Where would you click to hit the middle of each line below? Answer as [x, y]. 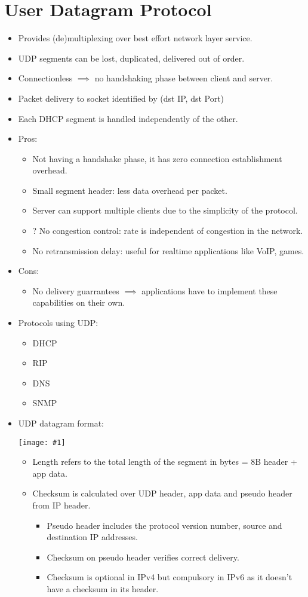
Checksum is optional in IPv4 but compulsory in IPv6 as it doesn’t [170, 577]
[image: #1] [42, 442]
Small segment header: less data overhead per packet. [130, 190]
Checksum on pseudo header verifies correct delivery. [143, 557]
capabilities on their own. [79, 302]
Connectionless [45, 78]
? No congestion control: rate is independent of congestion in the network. [168, 231]
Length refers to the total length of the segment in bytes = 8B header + [165, 462]
